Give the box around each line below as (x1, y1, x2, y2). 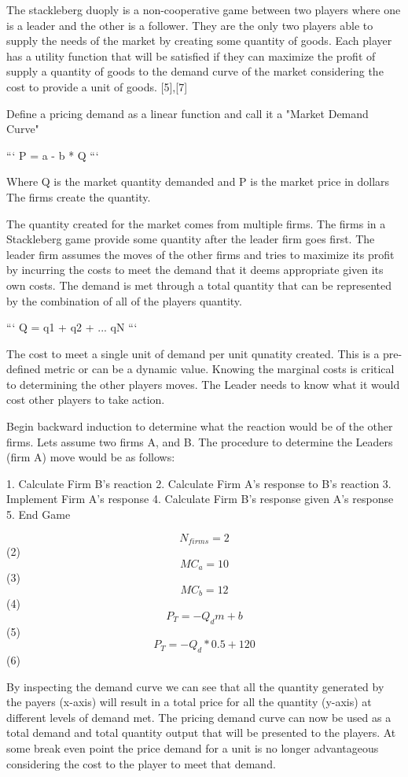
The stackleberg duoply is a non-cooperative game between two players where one (6, 2, 401, 17)
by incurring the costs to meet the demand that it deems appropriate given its (6, 261, 384, 278)
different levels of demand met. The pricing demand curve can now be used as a (6, 709, 391, 725)
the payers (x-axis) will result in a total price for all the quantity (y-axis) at (6, 694, 372, 710)
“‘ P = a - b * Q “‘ (6, 146, 99, 163)
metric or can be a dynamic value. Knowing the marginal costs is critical (44, 361, 395, 377)
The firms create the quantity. (6, 188, 151, 205)
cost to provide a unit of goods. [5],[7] (6, 78, 188, 94)
